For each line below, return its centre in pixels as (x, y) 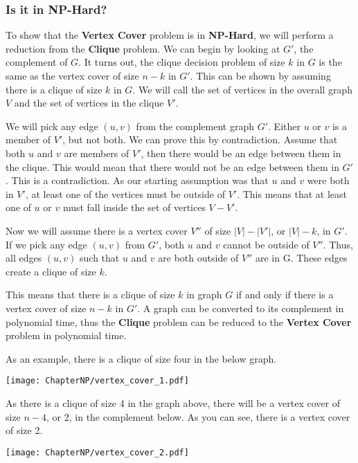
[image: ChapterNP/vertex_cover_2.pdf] (97, 452)
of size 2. (24, 430)
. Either (284, 126)
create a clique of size (51, 271)
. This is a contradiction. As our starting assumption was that (137, 180)
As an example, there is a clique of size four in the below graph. (141, 358)
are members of (97, 153)
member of (28, 139)
